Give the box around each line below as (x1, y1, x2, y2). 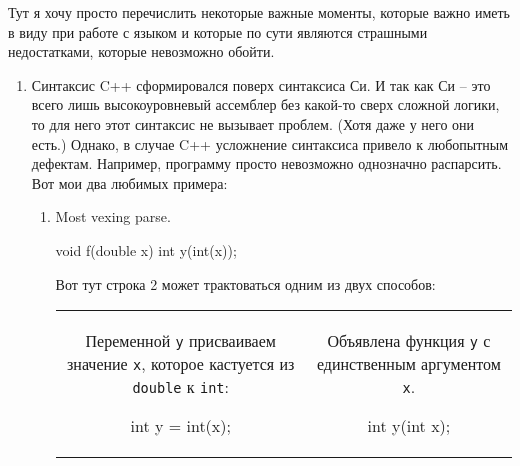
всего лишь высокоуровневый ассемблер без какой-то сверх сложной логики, (31, 94, 500, 115)
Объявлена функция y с (327, 329, 491, 353)
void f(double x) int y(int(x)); (55, 239, 237, 260)
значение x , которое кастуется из (67, 352, 295, 376)
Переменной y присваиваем (85, 329, 276, 353)
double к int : (132, 375, 229, 399)
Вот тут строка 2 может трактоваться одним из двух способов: (55, 273, 436, 294)
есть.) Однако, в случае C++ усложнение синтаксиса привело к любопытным (31, 133, 509, 154)
